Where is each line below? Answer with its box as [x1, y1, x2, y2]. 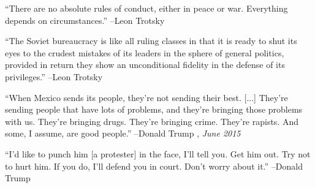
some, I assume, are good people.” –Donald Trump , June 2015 [5, 127, 241, 140]
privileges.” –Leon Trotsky [5, 70, 103, 83]
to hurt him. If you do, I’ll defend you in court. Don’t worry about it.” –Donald [5, 159, 303, 172]
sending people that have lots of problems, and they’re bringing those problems [5, 103, 303, 116]
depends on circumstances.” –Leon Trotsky [5, 13, 165, 26]
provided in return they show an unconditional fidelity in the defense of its [5, 58, 285, 71]
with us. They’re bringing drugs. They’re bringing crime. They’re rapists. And [5, 115, 299, 127]
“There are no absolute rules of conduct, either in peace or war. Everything [5, 2, 288, 14]
